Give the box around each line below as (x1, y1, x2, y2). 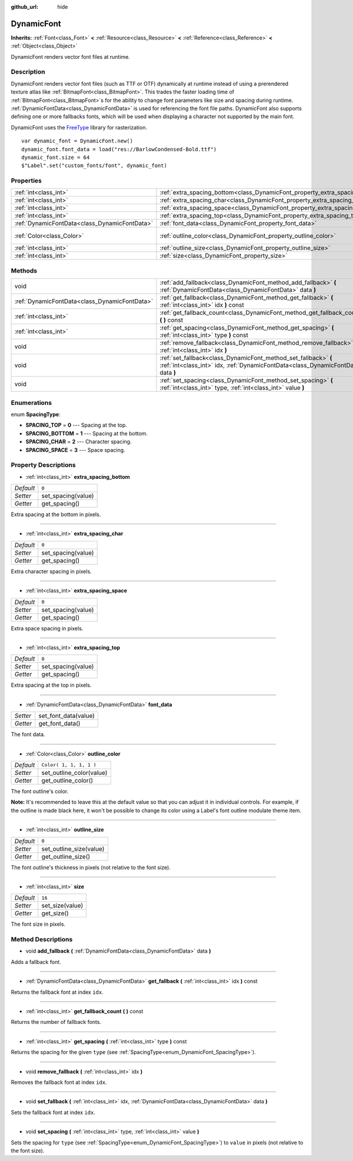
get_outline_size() (41, 852, 91, 860)
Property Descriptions (11, 461, 76, 469)
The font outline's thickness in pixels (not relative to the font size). (11, 864, 171, 871)
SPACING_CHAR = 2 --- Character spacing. (25, 438, 132, 445)
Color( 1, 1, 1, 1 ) (41, 762, 96, 768)
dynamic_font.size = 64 (21, 154, 90, 161)
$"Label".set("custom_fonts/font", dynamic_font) (21, 162, 168, 169)
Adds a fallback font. (11, 958, 61, 965)
